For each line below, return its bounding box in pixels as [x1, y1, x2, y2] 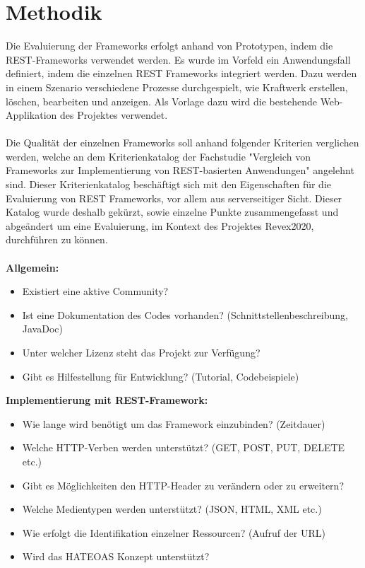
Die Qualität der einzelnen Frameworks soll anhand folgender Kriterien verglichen [6, 135, 359, 150]
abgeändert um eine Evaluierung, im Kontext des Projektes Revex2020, [6, 218, 314, 233]
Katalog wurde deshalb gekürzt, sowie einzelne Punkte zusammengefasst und [6, 204, 339, 219]
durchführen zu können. [6, 232, 108, 247]
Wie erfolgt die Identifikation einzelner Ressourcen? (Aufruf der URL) [22, 525, 325, 540]
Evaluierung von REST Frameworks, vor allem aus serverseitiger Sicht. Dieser [6, 190, 342, 205]
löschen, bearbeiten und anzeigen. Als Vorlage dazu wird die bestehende [6, 93, 317, 108]
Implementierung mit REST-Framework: [6, 393, 208, 407]
